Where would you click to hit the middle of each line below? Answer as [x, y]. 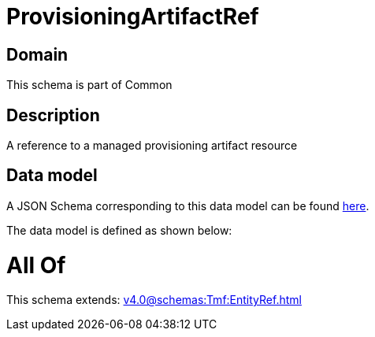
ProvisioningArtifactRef [133, 17]
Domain [37, 54]
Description [53, 115]
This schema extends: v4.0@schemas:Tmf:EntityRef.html [154, 300]
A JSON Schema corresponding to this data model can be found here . [188, 206]
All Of [36, 265]
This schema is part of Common [89, 85]
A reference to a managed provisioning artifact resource [152, 146]
